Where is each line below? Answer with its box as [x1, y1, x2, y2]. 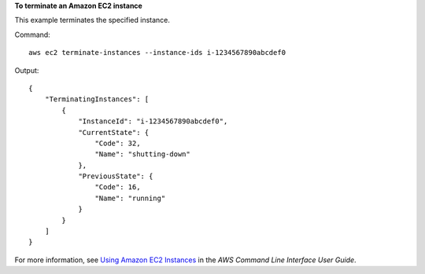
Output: [14, 65, 39, 75]
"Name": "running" [94, 193, 166, 203]
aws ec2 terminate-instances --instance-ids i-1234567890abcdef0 [28, 48, 286, 57]
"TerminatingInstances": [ [44, 95, 150, 104]
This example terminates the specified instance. [14, 16, 171, 25]
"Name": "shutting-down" [94, 150, 190, 159]
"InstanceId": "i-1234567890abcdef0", [78, 117, 228, 126]
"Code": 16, [94, 183, 141, 192]
